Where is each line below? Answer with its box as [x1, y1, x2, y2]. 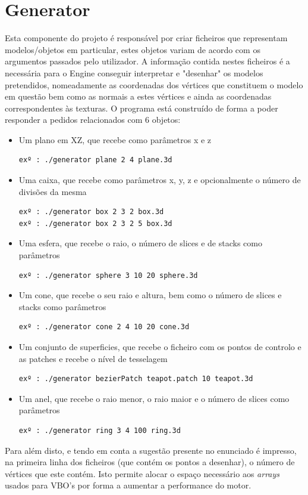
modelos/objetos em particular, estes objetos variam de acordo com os [5, 43, 260, 55]
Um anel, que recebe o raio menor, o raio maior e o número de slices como [18, 392, 290, 404]
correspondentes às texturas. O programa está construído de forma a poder [5, 101, 278, 114]
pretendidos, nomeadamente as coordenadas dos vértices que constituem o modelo [5, 78, 303, 91]
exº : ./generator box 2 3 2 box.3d [18, 208, 164, 216]
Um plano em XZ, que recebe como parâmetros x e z [18, 133, 212, 146]
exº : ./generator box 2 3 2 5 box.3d [18, 219, 172, 228]
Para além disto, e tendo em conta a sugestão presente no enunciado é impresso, [5, 444, 297, 456]
